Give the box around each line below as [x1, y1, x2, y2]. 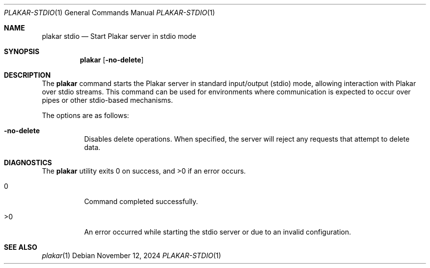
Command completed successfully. [84, 197, 198, 206]
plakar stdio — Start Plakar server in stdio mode [42, 32, 196, 40]
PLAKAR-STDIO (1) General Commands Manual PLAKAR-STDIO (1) [4, 8, 215, 17]
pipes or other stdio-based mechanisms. [42, 96, 173, 104]
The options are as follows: [42, 111, 129, 119]
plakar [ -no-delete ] [80, 56, 144, 64]
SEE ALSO [4, 243, 37, 251]
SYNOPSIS [4, 47, 40, 56]
